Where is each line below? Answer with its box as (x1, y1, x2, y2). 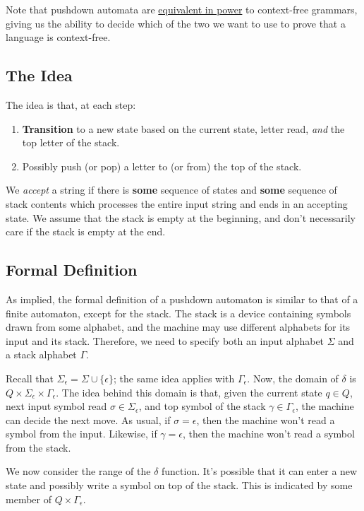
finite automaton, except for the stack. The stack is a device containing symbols (6, 305, 351, 320)
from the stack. (6, 440, 71, 454)
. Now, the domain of (247, 370, 339, 385)
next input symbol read (6, 399, 107, 413)
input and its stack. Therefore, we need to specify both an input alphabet (6, 333, 324, 348)
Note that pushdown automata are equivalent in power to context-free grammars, (6, 2, 358, 16)
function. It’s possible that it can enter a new (162, 464, 358, 478)
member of (6, 491, 51, 506)
